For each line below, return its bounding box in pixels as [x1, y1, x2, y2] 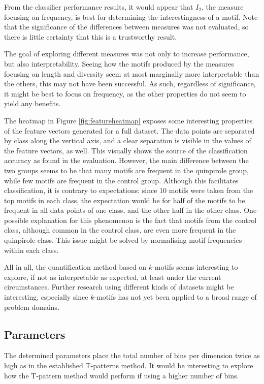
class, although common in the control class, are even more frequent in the [4, 225, 236, 235]
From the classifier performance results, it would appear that [4, 2, 193, 12]
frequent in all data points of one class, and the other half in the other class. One [4, 205, 257, 215]
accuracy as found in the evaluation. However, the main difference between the [4, 155, 249, 166]
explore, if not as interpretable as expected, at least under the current [4, 271, 221, 282]
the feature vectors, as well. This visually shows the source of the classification [4, 145, 248, 155]
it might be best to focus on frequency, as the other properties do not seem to [4, 88, 246, 99]
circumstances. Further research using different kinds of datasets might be [4, 281, 234, 292]
